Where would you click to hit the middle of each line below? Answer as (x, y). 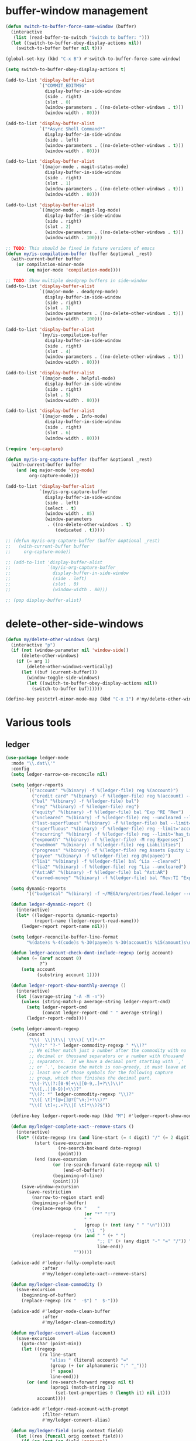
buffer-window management (77, 11)
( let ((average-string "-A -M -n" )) (61, 996)
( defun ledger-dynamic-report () (51, 904)
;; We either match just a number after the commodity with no (108, 1051)
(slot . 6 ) (58, 433)
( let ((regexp (38, 1349)
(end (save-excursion (61, 1159)
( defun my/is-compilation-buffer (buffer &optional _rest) (79, 254)
